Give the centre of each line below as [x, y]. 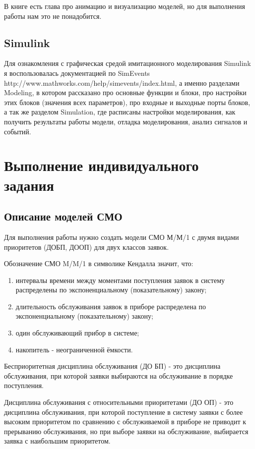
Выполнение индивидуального [101, 165]
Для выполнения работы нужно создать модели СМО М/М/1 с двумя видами [122, 237]
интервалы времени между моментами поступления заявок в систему [120, 280]
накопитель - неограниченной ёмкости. [74, 349]
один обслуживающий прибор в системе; [77, 333]
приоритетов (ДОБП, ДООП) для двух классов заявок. [87, 247]
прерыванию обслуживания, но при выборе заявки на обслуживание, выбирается [126, 431]
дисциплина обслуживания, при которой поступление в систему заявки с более [124, 412]
